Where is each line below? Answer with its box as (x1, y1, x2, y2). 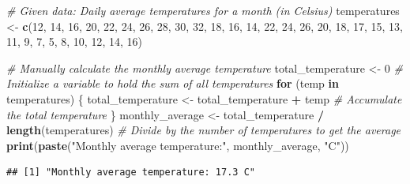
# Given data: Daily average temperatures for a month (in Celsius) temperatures (6, 2, 400, 18)
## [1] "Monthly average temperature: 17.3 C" (6, 167, 255, 178)
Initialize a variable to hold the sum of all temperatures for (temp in (6, 75, 339, 92)
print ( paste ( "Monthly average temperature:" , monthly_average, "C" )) (6, 137, 349, 153)
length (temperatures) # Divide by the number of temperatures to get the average (6, 122, 401, 138)
